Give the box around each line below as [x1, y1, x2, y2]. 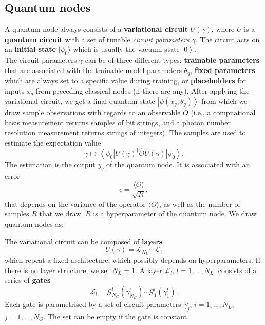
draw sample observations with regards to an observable [5, 107, 181, 118]
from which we [201, 96, 248, 106]
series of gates [5, 275, 51, 285]
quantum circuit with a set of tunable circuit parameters [5, 33, 190, 44]
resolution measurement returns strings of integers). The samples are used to [5, 127, 246, 138]
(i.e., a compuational [191, 107, 256, 118]
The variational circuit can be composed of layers [5, 236, 163, 246]
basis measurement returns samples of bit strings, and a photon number [5, 117, 231, 128]
